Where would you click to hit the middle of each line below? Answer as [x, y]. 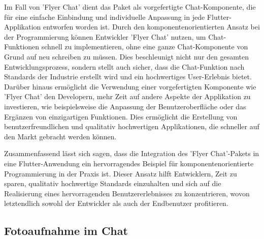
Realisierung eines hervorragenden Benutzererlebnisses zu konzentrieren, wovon [127, 193]
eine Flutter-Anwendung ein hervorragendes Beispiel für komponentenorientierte [129, 163]
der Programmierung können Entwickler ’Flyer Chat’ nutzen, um [105, 36]
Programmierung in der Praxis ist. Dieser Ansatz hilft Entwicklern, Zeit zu [121, 173]
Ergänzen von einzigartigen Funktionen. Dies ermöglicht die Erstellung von [121, 116]
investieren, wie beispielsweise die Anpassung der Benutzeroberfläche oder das [125, 106]
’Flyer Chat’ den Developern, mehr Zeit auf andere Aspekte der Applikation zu [127, 96]
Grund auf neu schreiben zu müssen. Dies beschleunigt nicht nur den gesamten [126, 56]
